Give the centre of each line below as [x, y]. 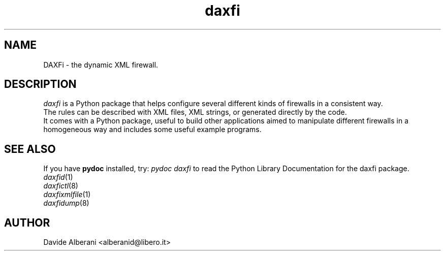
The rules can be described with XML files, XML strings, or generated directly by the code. [195, 112]
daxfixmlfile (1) [67, 195]
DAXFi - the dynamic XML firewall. [101, 65]
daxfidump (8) [66, 203]
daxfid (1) [58, 177]
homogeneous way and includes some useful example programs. [152, 130]
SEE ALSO [30, 149]
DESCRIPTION [40, 84]
